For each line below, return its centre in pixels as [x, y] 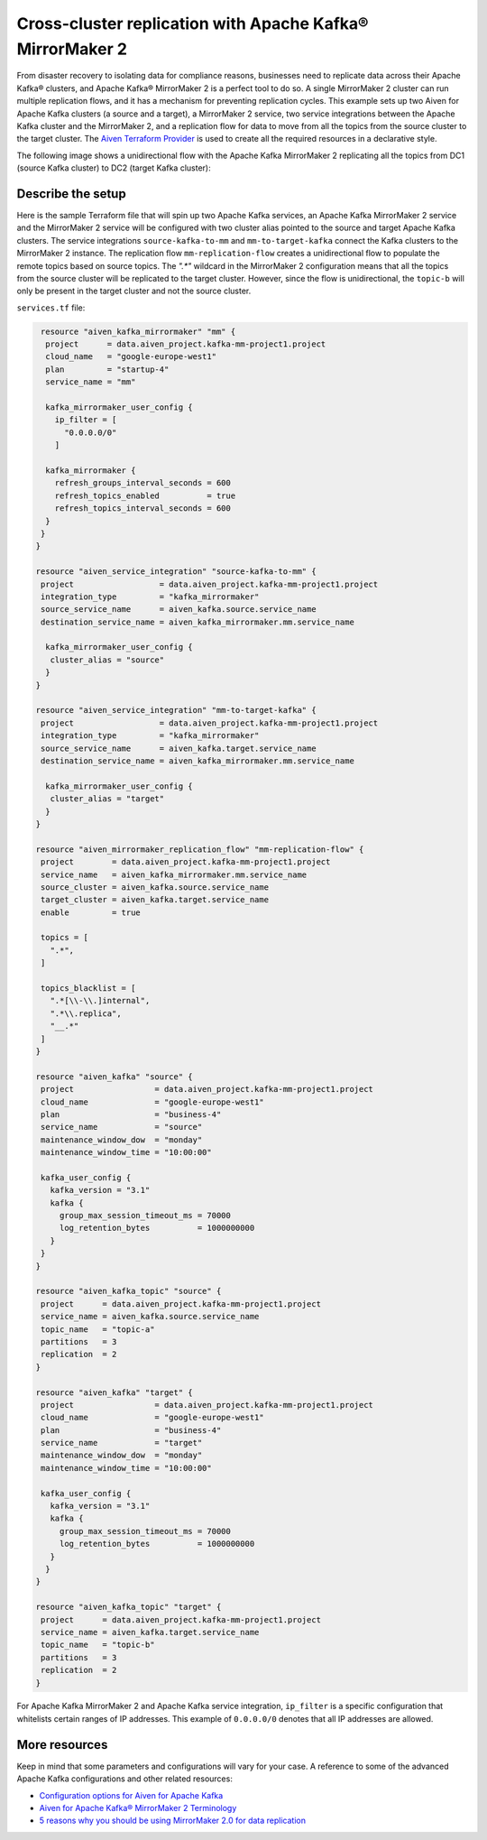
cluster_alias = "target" [107, 799]
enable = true [91, 912]
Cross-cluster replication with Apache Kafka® [193, 23]
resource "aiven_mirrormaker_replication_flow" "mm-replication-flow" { [200, 849]
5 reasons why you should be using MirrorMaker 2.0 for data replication [173, 1821]
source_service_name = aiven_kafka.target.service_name [179, 748]
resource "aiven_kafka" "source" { [114, 1077]
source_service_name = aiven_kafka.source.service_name [179, 610]
